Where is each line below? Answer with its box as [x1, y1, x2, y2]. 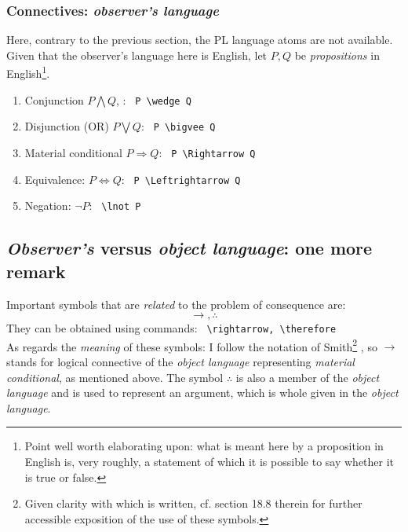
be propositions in [294, 46, 380, 63]
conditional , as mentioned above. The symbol [6, 369, 224, 385]
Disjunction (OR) [24, 118, 109, 134]
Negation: [24, 197, 71, 214]
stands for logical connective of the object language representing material [6, 354, 355, 370]
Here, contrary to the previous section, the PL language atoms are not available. [6, 31, 393, 48]
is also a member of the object [235, 369, 380, 385]
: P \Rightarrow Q [158, 144, 256, 160]
